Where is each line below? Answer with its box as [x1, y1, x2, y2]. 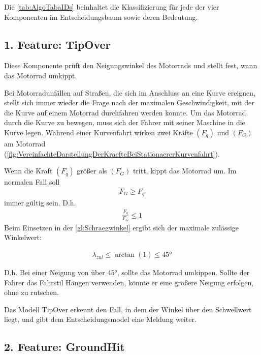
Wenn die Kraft [4, 165, 53, 176]
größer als [77, 165, 107, 176]
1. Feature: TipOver [4, 36, 111, 52]
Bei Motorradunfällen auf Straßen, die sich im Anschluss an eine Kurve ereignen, [4, 87, 255, 98]
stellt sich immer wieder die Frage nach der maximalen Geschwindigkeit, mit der [4, 97, 254, 108]
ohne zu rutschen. [4, 287, 59, 298]
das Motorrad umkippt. [4, 70, 77, 80]
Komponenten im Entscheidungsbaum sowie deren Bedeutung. [4, 11, 198, 22]
